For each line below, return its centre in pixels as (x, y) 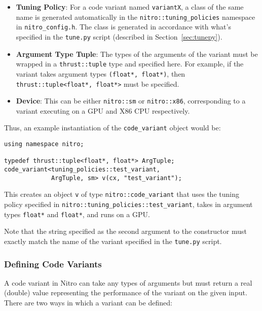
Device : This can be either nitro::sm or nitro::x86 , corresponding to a (131, 101)
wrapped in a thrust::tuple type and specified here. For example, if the (130, 64)
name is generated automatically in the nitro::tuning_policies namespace (136, 16)
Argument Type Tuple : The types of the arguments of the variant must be (137, 54)
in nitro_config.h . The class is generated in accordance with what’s (123, 27)
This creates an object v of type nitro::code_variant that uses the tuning (122, 194)
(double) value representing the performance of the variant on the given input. (126, 292)
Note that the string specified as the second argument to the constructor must (125, 231)
